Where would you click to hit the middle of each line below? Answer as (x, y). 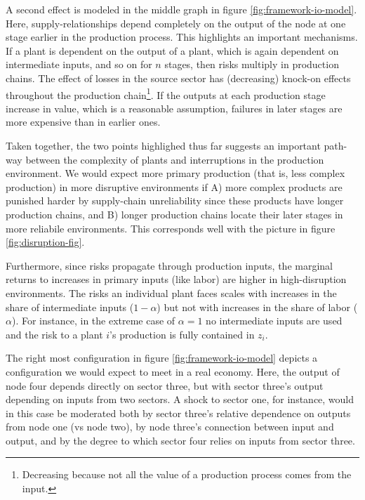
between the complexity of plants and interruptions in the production (175, 159)
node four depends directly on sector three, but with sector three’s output (165, 385)
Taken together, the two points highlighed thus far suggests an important (163, 145)
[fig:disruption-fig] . (45, 242)
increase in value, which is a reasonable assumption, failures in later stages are (174, 108)
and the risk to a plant (54, 334)
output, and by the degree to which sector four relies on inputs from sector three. (180, 440)
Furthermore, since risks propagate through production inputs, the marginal (170, 265)
